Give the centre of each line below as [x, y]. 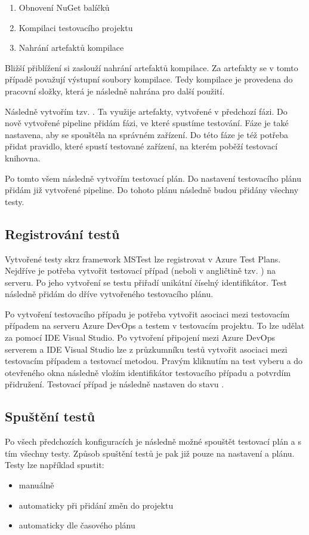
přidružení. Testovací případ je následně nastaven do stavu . [115, 384]
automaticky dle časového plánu [77, 525]
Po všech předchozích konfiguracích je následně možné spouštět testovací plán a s [153, 441]
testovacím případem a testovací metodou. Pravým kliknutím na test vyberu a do [154, 361]
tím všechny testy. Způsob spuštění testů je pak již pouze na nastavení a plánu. [150, 453]
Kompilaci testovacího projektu [76, 27]
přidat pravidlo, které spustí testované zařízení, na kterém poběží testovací [141, 146]
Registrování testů [62, 233]
